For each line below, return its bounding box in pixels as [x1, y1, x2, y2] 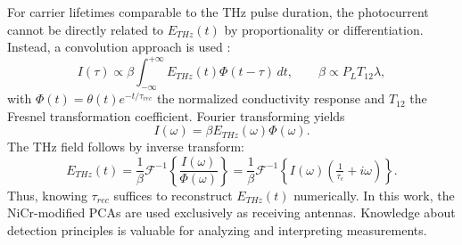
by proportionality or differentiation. [224, 20, 424, 38]
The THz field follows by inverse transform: [7, 137, 244, 156]
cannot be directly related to [7, 20, 164, 38]
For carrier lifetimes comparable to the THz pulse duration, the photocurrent [7, 3, 429, 20]
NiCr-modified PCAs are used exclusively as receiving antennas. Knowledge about [7, 203, 456, 222]
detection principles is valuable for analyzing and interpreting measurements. [7, 221, 427, 240]
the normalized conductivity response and [156, 89, 385, 108]
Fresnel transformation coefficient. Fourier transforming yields [7, 106, 345, 125]
